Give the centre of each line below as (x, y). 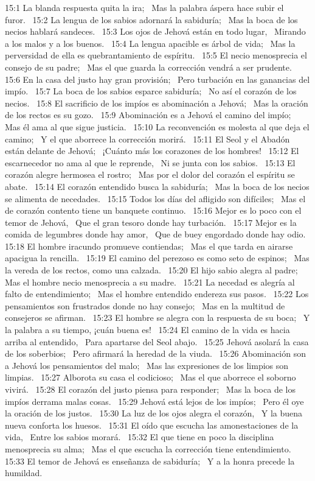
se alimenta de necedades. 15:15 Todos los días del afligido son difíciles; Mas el (155, 198)
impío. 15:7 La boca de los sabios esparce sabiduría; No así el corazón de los (151, 91)
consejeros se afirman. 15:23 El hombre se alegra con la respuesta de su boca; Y (157, 318)
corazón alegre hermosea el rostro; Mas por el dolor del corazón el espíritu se (150, 174)
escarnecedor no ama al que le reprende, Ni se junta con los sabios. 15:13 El (150, 162)
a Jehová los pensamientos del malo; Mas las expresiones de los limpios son (147, 365)
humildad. (24, 473)
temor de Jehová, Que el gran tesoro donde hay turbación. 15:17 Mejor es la (151, 222)
